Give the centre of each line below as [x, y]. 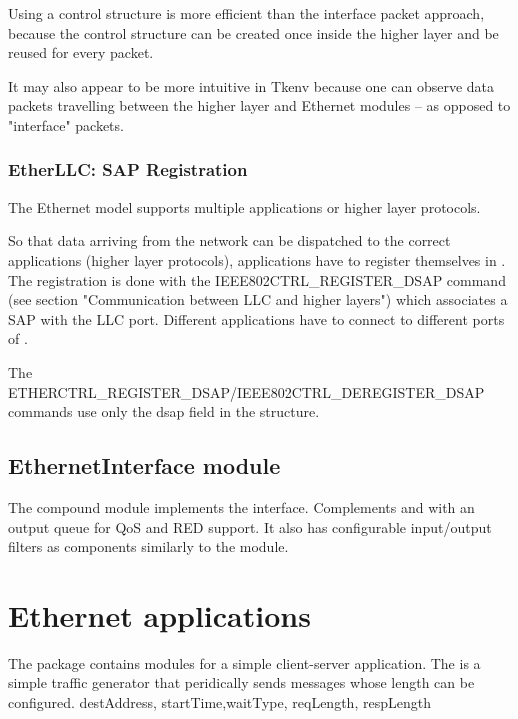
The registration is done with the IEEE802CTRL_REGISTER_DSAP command [257, 279]
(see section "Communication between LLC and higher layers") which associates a [258, 299]
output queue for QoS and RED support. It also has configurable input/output [250, 526]
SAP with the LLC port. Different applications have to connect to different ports [256, 318]
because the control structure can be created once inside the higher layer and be [253, 32]
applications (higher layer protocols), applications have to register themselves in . [257, 259]
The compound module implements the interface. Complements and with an [241, 506]
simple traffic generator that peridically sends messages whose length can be [241, 682]
